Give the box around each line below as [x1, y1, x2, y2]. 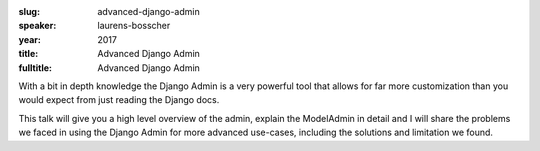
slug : [18, 6, 40, 17]
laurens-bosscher [97, 20, 171, 32]
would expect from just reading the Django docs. [18, 94, 220, 106]
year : [18, 33, 42, 45]
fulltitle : [18, 61, 52, 74]
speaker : [18, 20, 57, 32]
